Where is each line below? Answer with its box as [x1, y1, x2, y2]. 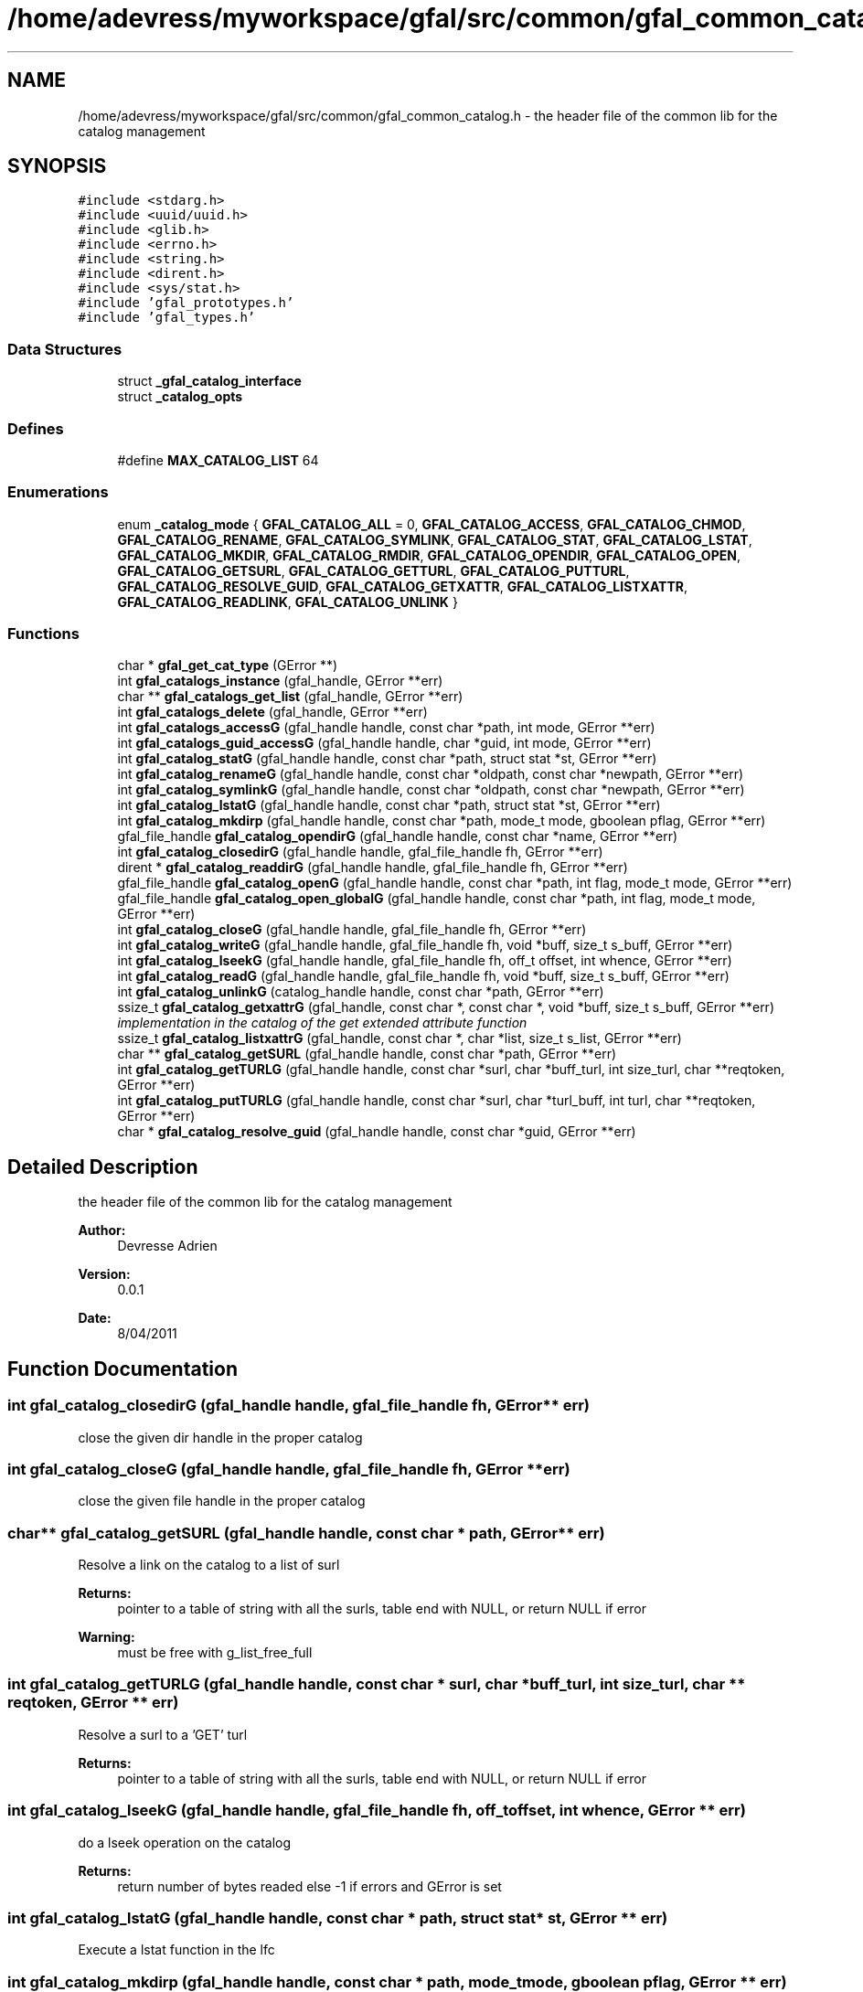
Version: [78, 1266, 131, 1283]
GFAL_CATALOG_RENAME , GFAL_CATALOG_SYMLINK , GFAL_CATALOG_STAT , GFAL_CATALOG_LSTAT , [117, 531, 752, 548]
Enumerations [7, 483, 109, 502]
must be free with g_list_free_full [117, 1645, 313, 1660]
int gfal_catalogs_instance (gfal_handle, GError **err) [117, 673, 443, 689]
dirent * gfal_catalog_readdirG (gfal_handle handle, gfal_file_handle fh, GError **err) [117, 859, 628, 876]
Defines [7, 419, 64, 438]
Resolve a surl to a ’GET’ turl [78, 1726, 248, 1742]
